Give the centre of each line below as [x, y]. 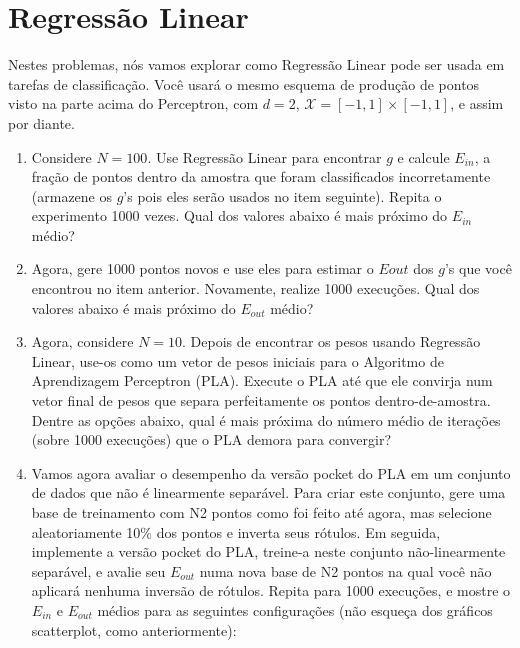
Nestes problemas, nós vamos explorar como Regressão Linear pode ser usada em [256, 64]
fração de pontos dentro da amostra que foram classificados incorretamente [261, 176]
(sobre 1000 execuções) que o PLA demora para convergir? [211, 439]
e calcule [423, 156]
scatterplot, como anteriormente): [134, 629]
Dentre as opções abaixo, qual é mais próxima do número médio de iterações [266, 419]
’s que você [478, 268]
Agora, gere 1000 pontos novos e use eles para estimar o [202, 268]
